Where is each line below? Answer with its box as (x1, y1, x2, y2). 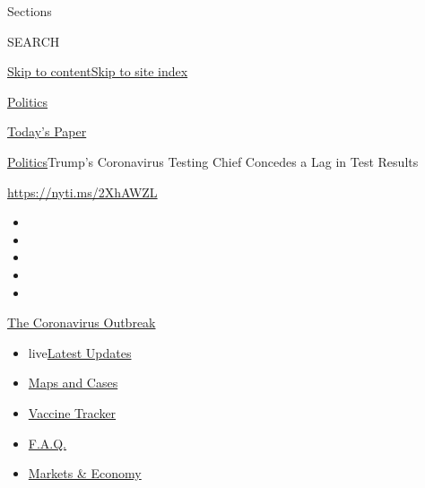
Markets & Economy (28, 464, 142, 483)
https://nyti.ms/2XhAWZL (7, 182, 158, 201)
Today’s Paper (7, 122, 87, 141)
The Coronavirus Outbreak (7, 313, 156, 332)
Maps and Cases (28, 373, 118, 392)
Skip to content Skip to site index (7, 62, 188, 81)
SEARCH (7, 31, 60, 50)
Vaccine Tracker (28, 403, 117, 422)
